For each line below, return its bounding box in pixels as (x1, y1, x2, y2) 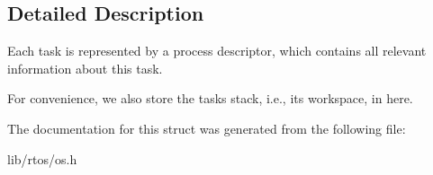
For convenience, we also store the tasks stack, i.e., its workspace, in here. (7, 89, 413, 108)
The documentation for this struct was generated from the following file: (7, 118, 406, 137)
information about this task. (7, 58, 163, 77)
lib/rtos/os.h (7, 149, 77, 168)
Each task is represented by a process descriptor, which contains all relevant (7, 41, 427, 60)
